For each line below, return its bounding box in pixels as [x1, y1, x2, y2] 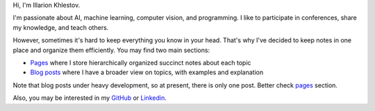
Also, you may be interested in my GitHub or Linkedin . [12, 94, 167, 102]
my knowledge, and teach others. [12, 23, 109, 31]
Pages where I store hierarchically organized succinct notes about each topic [30, 58, 251, 67]
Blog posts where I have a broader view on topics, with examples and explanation [30, 68, 264, 76]
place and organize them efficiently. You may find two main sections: [12, 46, 210, 54]
